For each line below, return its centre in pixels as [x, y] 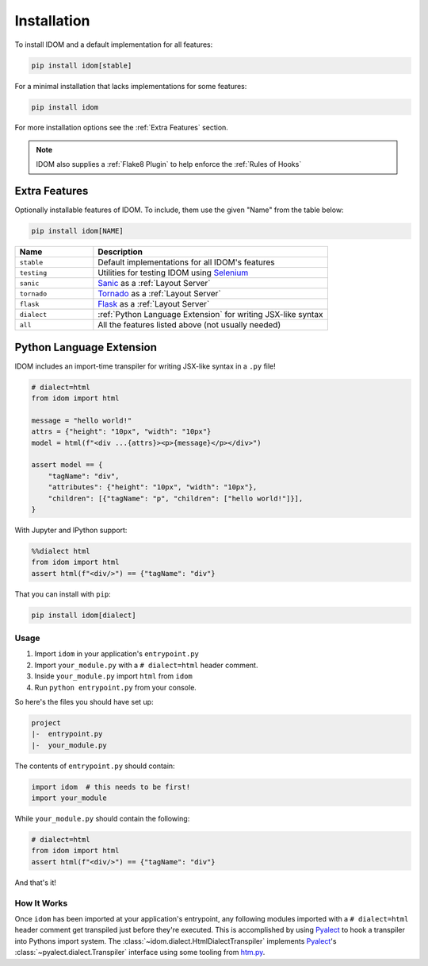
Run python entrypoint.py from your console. [116, 687]
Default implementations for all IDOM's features [186, 262]
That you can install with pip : [63, 594]
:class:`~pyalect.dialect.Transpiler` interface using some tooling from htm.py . [140, 952]
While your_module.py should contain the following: [102, 819]
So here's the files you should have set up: [84, 701]
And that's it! [36, 883]
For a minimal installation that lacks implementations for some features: [131, 86]
